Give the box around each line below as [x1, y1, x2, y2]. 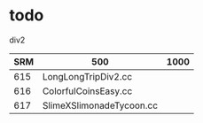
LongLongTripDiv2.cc [42, 70, 133, 82]
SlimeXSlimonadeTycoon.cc [42, 99, 158, 111]
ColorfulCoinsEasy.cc [42, 85, 133, 97]
